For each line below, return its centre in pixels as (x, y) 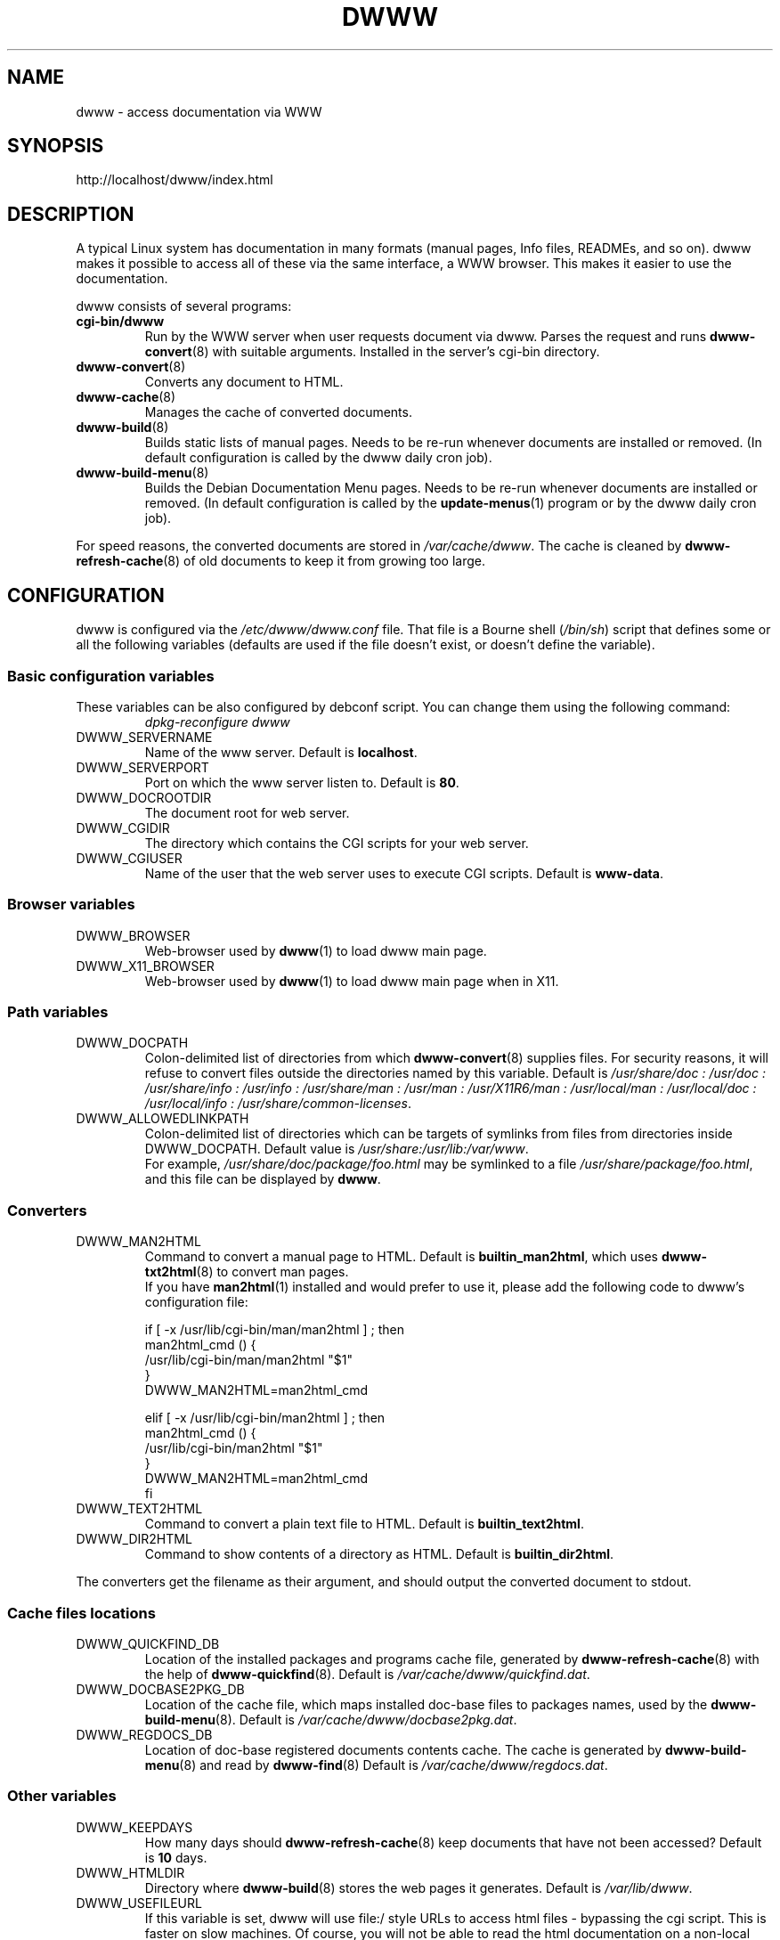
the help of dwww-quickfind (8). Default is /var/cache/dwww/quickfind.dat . (367, 1674)
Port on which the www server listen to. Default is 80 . (302, 782)
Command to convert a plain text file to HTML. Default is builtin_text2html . (364, 1524)
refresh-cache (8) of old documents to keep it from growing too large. (280, 561)
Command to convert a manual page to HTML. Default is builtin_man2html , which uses (401, 1257)
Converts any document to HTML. (244, 382)
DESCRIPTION (71, 214)
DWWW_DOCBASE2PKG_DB (160, 1689)
